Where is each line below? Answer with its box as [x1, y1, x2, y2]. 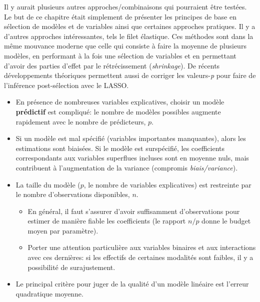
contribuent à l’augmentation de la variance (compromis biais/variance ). [15, 162, 238, 172]
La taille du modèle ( [15, 179, 80, 189]
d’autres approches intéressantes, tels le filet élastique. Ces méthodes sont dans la [4, 30, 253, 41]
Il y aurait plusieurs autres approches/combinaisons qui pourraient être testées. [4, 1, 247, 11]
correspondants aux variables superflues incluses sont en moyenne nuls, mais [15, 152, 249, 163]
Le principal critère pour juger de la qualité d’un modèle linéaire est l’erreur [15, 278, 249, 289]
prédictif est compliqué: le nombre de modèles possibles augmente [15, 106, 221, 116]
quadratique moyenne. [15, 288, 83, 298]
